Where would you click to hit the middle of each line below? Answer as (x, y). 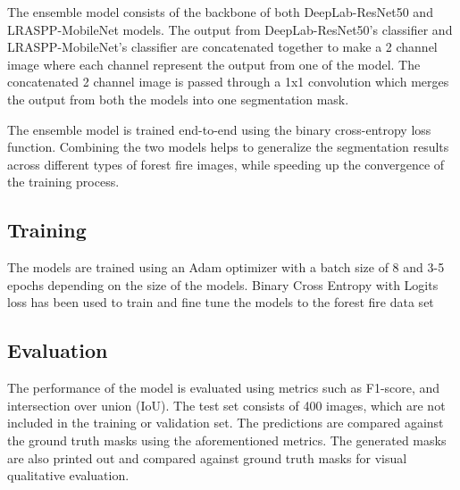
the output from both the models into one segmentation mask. (178, 99)
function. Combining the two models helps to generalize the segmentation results (228, 147)
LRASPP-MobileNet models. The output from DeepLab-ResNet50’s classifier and (230, 29)
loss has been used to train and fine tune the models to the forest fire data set (221, 302)
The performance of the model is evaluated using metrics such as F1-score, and (224, 388)
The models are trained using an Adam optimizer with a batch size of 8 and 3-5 (226, 267)
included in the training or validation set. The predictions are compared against (226, 423)
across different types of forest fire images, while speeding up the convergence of (226, 164)
